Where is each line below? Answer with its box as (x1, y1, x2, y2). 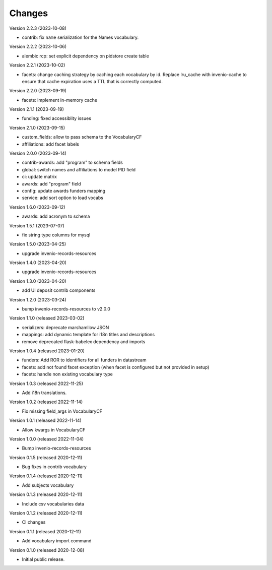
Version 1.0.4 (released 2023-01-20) (9, 348, 85, 354)
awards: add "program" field (22, 180, 81, 186)
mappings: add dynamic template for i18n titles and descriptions (22, 332, 155, 338)
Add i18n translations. (22, 390, 67, 396)
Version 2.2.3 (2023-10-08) (9, 25, 66, 31)
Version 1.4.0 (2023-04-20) (9, 260, 66, 266)
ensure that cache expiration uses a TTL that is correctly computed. (22, 78, 163, 84)
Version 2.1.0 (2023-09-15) (9, 124, 65, 131)
